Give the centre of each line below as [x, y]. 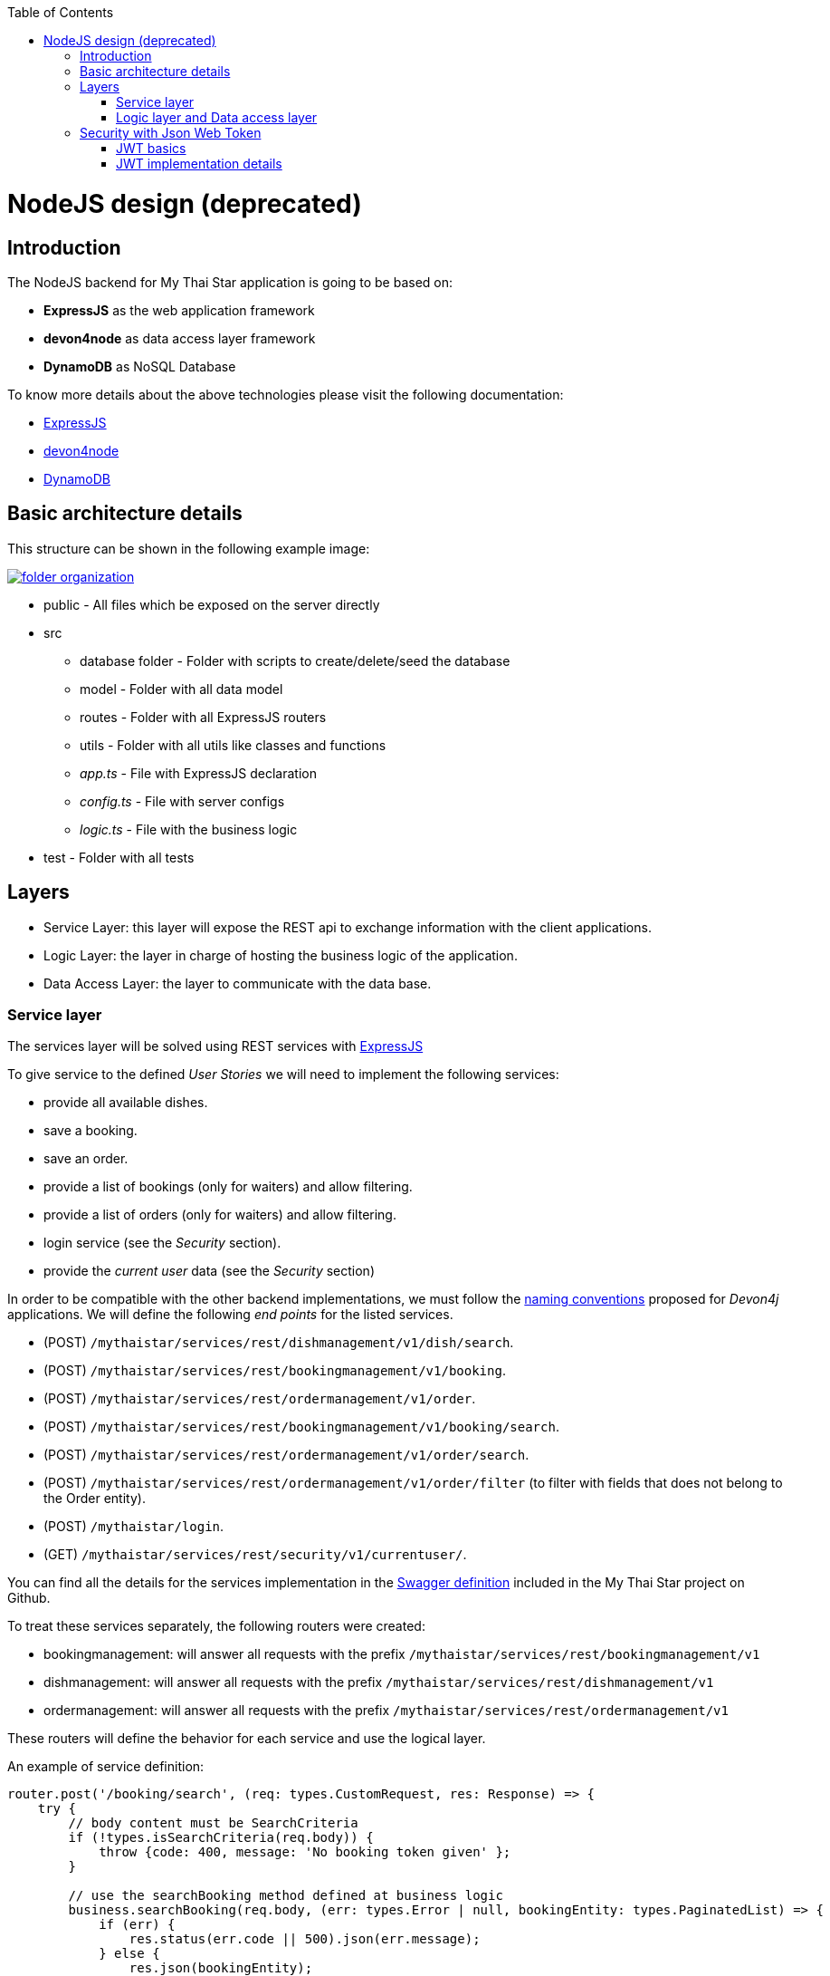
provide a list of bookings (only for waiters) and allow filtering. [228, 1187]
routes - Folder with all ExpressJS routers [203, 717]
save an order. [86, 1159]
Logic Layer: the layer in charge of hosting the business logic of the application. [281, 955]
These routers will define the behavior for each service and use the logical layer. [247, 1739]
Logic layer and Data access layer [217, 117]
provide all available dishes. [126, 1103]
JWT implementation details [199, 164]
